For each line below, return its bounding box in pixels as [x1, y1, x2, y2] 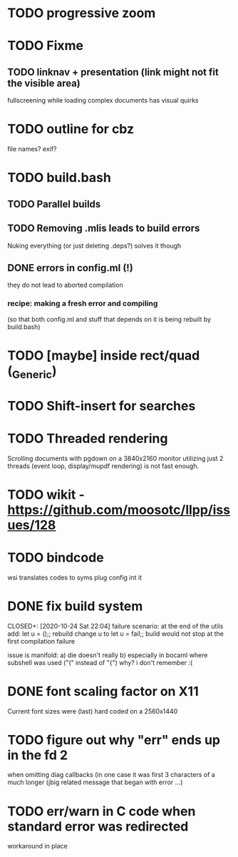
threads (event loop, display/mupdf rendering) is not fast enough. [7, 462, 200, 470]
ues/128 [7, 517, 56, 533]
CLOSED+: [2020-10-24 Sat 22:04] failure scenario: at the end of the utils [7, 622, 224, 630]
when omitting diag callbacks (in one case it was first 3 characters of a [7, 771, 215, 779]
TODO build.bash [7, 170, 112, 186]
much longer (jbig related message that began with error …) [7, 778, 183, 786]
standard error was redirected [7, 818, 189, 834]
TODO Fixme [7, 38, 84, 54]
